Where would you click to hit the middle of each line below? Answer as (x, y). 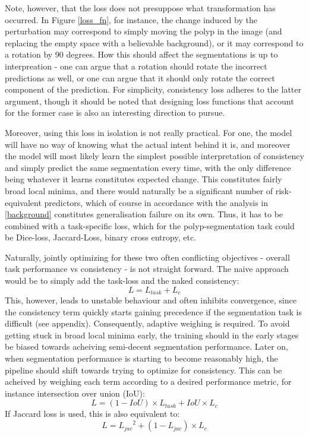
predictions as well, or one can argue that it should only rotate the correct (140, 77)
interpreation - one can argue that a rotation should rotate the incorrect (136, 66)
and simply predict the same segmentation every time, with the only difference (148, 167)
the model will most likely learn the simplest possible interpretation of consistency (154, 156)
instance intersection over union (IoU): (75, 393)
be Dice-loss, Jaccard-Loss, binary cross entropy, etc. (100, 237)
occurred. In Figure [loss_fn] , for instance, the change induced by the (131, 19)
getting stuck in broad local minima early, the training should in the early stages (152, 335)
